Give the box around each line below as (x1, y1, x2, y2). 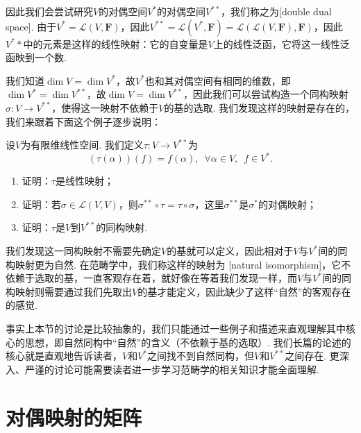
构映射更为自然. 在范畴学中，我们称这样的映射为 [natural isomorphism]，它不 (6, 257, 351, 271)
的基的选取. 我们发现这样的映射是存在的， (164, 100, 355, 114)
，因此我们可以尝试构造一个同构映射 (183, 87, 349, 101)
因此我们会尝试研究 (6, 4, 93, 18)
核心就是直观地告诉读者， (6, 348, 122, 363)
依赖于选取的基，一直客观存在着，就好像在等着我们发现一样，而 (6, 271, 297, 285)
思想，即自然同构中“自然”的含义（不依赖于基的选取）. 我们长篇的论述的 (24, 334, 351, 349)
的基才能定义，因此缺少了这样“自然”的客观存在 (137, 284, 351, 298)
